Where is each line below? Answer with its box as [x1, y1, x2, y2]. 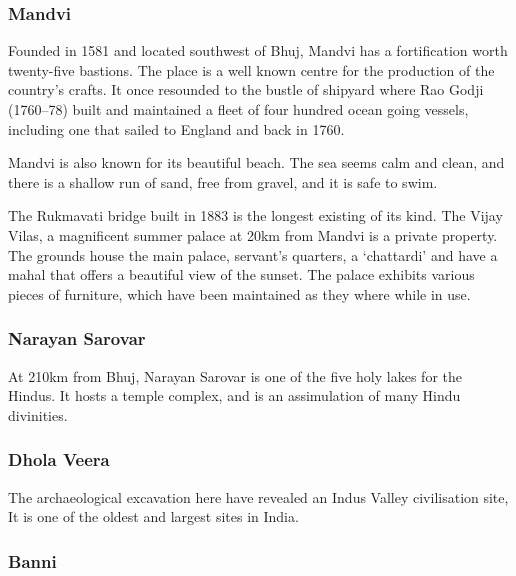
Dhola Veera [8, 447, 110, 472]
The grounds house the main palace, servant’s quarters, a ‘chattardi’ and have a [8, 244, 498, 265]
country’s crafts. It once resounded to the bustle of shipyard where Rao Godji [8, 79, 484, 100]
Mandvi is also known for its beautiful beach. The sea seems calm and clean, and [8, 152, 505, 173]
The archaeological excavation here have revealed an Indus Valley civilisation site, [8, 486, 509, 507]
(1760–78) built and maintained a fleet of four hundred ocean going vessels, [8, 99, 469, 119]
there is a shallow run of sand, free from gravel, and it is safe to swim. [8, 171, 438, 192]
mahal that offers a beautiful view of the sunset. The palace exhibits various [8, 264, 475, 285]
